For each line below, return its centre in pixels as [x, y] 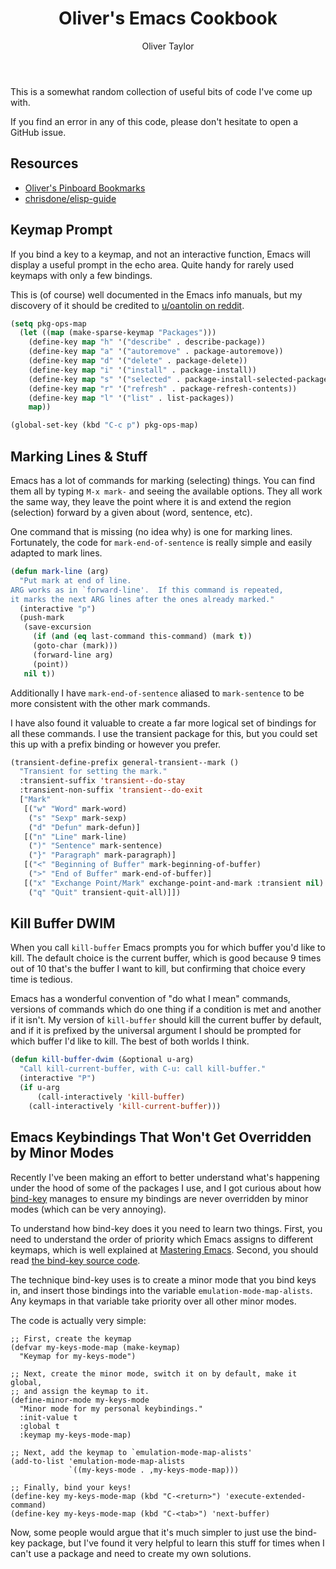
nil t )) [39, 673]
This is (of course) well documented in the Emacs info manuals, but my [156, 294]
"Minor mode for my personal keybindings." [111, 1408]
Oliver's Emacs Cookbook [168, 18]
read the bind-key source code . [75, 1260]
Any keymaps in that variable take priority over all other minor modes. [153, 1301]
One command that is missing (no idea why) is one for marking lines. [151, 531]
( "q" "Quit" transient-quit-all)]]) [105, 892]
